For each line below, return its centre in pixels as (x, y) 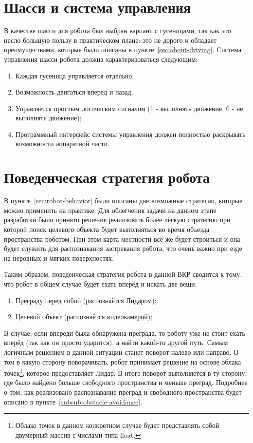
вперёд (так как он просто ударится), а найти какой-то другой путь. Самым (116, 342)
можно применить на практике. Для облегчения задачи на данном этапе (110, 210)
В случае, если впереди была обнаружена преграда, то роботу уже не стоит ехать (125, 333)
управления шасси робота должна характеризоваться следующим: (101, 59)
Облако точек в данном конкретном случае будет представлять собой (117, 425)
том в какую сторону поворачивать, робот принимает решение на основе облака (123, 361)
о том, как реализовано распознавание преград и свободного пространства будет (123, 392)
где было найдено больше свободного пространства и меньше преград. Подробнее (126, 382)
